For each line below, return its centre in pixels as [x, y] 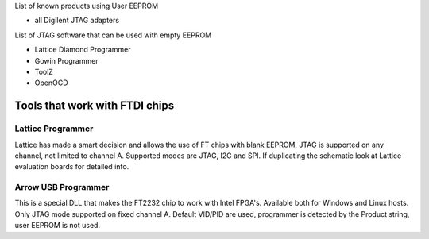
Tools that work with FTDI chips [95, 106]
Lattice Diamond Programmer [83, 50]
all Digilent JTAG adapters [77, 21]
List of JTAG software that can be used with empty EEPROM [113, 35]
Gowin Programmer [66, 60]
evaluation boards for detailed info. [72, 167]
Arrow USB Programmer [62, 187]
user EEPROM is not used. [58, 226]
